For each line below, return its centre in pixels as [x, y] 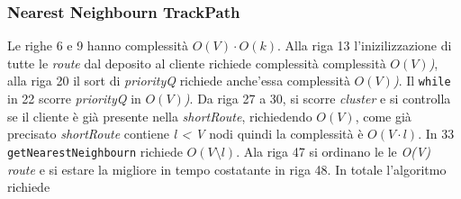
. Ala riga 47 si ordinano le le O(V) [334, 151]
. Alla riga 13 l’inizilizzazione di [365, 45]
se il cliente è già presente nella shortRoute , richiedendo [160, 116]
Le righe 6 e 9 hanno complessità [98, 45]
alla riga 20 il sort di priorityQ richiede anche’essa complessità [179, 81]
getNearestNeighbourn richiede [95, 151]
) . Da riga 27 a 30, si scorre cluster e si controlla [317, 99]
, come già [383, 116]
